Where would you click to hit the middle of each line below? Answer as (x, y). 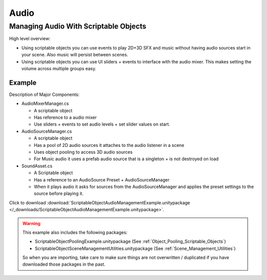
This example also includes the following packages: (75, 232)
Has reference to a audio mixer (65, 117)
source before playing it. (59, 193)
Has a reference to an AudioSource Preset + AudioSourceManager (102, 180)
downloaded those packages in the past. (64, 264)
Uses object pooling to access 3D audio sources (83, 152)
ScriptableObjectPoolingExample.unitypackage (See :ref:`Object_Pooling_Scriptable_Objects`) (130, 241)
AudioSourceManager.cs (47, 131)
